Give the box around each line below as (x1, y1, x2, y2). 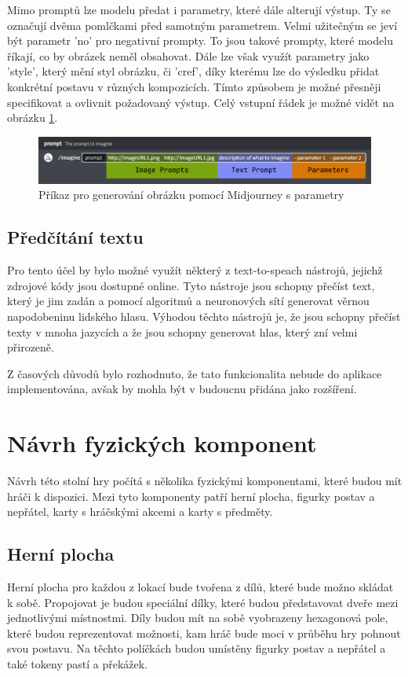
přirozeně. (7, 339, 54, 355)
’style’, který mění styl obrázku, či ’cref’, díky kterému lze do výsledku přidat (7, 63, 380, 79)
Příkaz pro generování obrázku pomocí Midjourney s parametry (38, 186, 344, 203)
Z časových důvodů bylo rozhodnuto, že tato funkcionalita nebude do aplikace (7, 365, 382, 381)
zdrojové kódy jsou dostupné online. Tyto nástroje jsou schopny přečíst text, (7, 277, 375, 293)
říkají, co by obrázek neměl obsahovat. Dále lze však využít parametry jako (7, 47, 370, 64)
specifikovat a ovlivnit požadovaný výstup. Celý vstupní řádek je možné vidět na (7, 94, 395, 110)
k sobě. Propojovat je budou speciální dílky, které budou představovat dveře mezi (7, 594, 399, 610)
